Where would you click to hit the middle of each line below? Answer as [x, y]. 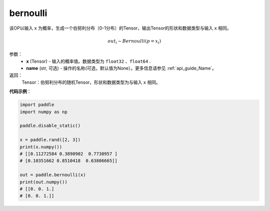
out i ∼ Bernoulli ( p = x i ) [134, 42]
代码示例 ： [20, 91]
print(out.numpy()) [43, 182]
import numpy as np [43, 112]
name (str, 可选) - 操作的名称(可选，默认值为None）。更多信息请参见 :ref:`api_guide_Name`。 [121, 68]
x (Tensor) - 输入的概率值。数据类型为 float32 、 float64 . [88, 61]
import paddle [37, 105]
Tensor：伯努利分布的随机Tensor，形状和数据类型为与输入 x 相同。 [91, 82]
